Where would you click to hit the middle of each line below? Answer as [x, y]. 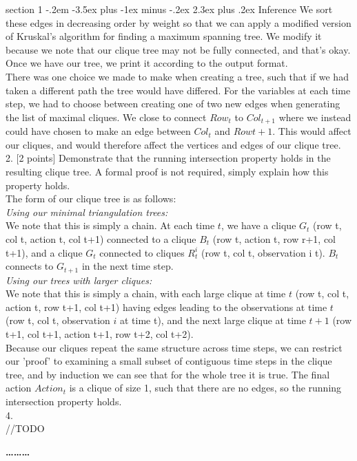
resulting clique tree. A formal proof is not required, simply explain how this [167, 171]
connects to [30, 266]
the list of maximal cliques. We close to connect [106, 117]
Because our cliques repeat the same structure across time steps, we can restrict [174, 347]
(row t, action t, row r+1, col [274, 238]
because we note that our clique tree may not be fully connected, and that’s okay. [178, 49]
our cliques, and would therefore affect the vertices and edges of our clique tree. [173, 144]
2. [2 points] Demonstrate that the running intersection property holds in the [168, 158]
